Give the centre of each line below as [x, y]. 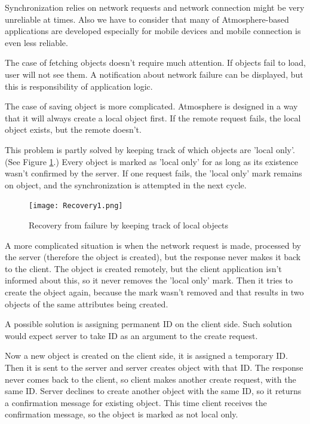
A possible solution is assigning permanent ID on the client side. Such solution [148, 324]
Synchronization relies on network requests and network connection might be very [155, 7]
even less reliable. [36, 42]
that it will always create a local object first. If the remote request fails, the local [153, 118]
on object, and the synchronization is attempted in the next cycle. [126, 184]
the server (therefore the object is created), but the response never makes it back [153, 257]
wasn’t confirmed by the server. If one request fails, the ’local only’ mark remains [154, 173]
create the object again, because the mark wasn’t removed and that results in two [154, 292]
